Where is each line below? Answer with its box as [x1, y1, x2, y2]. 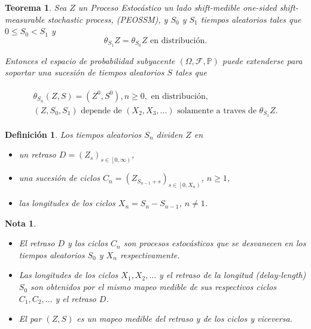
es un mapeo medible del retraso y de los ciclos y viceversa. [77, 312, 292, 325]
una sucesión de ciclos [19, 171, 100, 184]
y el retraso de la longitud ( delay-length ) [159, 268, 306, 281]
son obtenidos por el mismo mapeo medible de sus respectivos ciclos [31, 280, 276, 293]
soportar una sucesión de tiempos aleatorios [5, 66, 164, 79]
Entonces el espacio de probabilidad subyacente [5, 54, 175, 67]
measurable [5, 13, 45, 25]
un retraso [19, 148, 56, 161]
